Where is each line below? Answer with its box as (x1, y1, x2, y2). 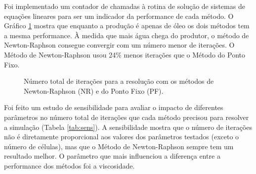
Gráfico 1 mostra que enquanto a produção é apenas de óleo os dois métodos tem (4, 20, 250, 31)
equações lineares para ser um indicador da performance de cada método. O (4, 10, 234, 21)
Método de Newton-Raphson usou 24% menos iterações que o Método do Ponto (4, 49, 245, 59)
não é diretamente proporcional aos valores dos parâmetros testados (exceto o (4, 131, 239, 142)
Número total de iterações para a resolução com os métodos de (24, 76, 214, 86)
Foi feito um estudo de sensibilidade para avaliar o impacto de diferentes (4, 102, 223, 113)
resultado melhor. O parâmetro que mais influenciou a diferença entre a (4, 151, 220, 161)
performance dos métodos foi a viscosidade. (4, 160, 135, 171)
